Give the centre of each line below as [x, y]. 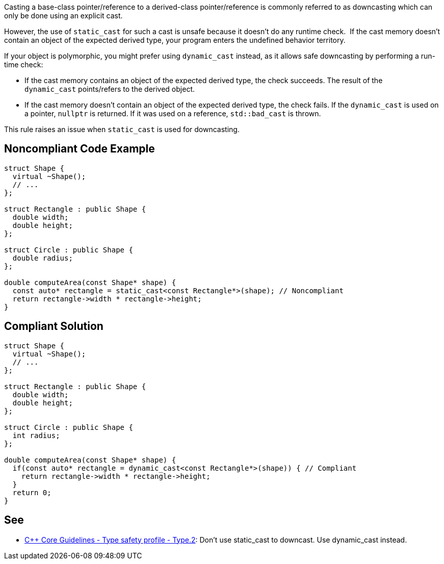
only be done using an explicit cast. [63, 16]
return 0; [32, 492]
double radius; [43, 258]
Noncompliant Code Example [80, 149]
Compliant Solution [54, 326]
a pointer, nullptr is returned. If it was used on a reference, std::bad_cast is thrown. [173, 113]
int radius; [36, 435]
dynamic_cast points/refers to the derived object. [110, 89]
